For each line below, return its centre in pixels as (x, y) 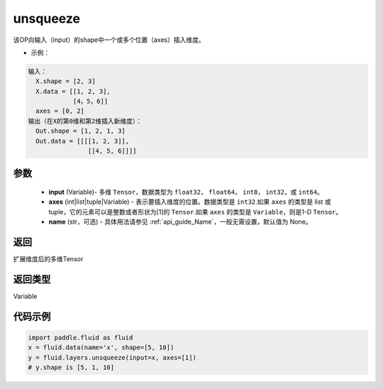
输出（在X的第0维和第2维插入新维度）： (85, 121)
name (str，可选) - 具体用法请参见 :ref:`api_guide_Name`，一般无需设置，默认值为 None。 (180, 222)
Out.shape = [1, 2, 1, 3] (81, 131)
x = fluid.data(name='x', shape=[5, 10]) (101, 347)
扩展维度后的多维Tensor (48, 259)
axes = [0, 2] (60, 111)
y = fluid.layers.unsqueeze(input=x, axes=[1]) (112, 357)
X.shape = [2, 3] (66, 81)
